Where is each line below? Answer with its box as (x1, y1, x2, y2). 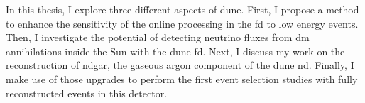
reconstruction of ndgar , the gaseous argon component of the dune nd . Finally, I (6, 58, 354, 72)
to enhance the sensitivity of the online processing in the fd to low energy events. (6, 16, 359, 31)
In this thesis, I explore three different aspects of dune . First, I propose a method (6, 2, 359, 16)
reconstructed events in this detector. (6, 85, 168, 100)
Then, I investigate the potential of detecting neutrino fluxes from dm (6, 30, 310, 45)
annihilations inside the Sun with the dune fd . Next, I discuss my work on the (6, 43, 345, 58)
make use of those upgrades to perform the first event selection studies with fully (6, 71, 358, 86)
